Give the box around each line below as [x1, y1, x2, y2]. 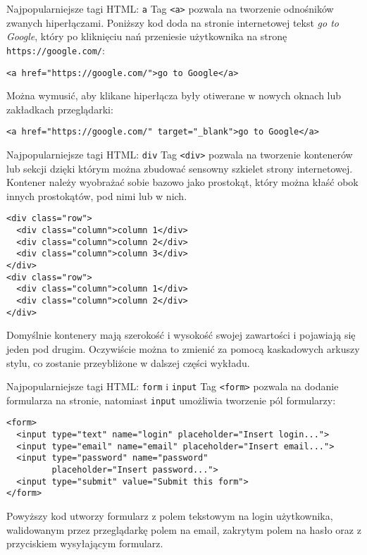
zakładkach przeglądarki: [6, 101, 113, 116]
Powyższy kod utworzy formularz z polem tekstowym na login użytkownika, [6, 509, 333, 523]
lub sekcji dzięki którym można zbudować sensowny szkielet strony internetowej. [6, 161, 353, 175]
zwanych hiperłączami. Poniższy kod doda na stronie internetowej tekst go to [6, 15, 339, 30]
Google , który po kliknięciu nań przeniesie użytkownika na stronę [6, 29, 287, 44]
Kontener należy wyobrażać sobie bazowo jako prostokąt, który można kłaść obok [6, 175, 359, 189]
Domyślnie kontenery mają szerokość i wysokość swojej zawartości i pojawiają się [6, 328, 356, 342]
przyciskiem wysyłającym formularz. [6, 536, 163, 551]
